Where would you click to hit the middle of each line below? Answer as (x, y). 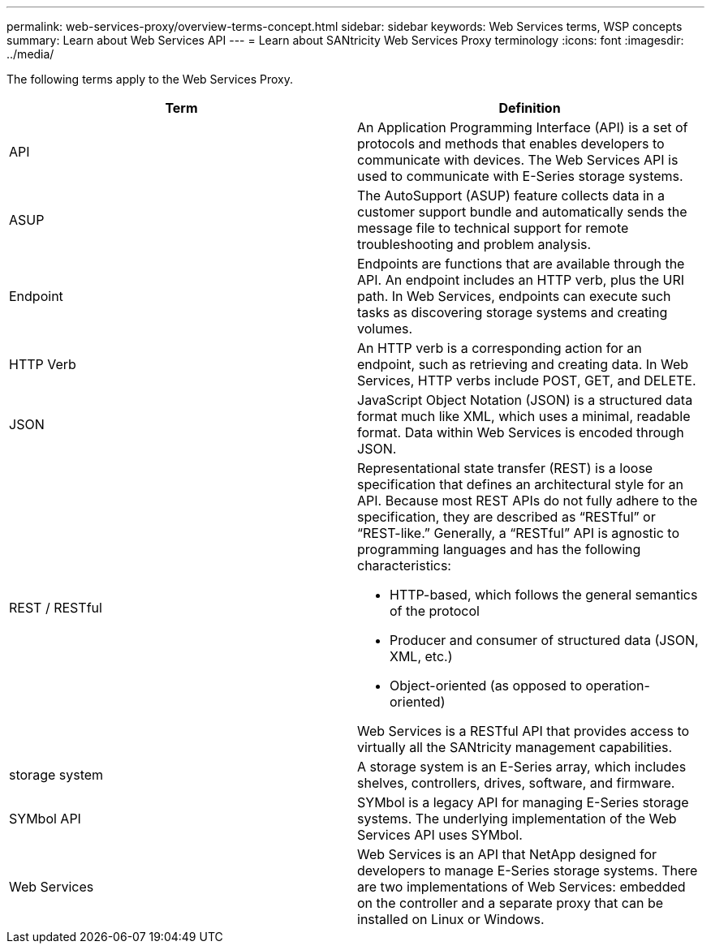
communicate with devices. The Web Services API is (518, 160)
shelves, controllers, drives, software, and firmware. (516, 783)
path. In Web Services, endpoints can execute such (514, 296)
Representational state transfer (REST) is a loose (505, 468)
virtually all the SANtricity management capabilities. (515, 747)
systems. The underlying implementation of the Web (517, 819)
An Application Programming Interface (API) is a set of (523, 127)
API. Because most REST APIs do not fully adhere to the (528, 501)
